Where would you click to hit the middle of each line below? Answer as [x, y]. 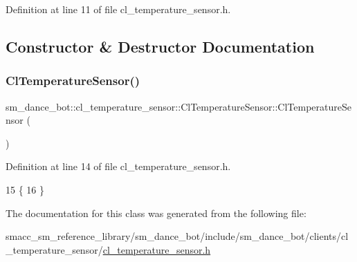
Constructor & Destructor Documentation [160, 46]
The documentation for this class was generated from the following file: [156, 213]
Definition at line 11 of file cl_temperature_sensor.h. [118, 9]
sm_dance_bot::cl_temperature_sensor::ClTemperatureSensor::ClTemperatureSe [178, 106]
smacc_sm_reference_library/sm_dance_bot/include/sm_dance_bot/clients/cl [177, 236]
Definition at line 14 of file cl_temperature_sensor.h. [118, 166]
